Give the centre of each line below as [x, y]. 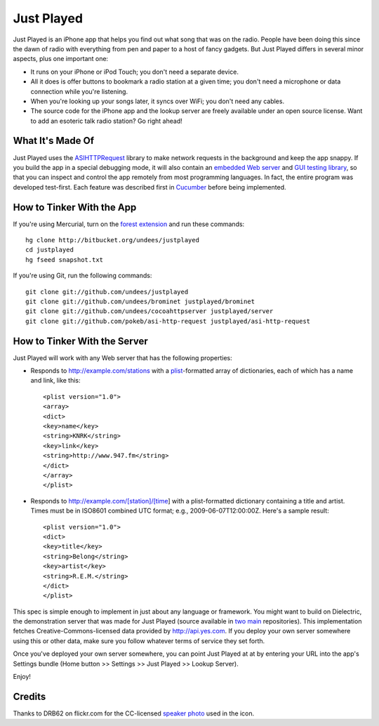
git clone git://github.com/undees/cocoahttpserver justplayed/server [149, 311]
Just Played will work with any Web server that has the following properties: [123, 357]
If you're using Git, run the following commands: [82, 276]
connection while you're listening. [79, 91]
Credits [29, 696]
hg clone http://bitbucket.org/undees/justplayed [113, 240]
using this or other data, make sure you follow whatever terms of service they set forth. [139, 641]
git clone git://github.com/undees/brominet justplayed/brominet [140, 302]
